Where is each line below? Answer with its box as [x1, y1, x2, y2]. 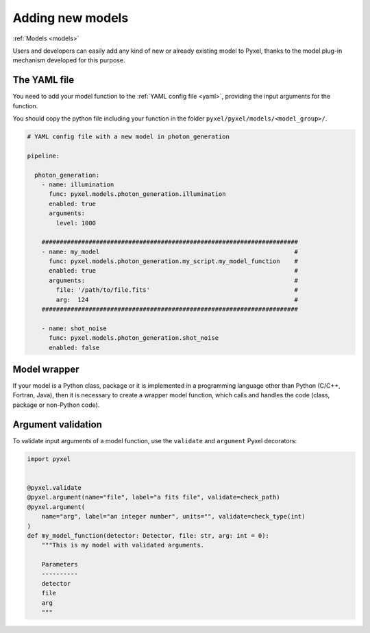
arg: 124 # [56, 295, 298, 303]
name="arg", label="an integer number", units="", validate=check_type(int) [41, 512, 306, 521]
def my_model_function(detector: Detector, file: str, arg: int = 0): [27, 532, 270, 539]
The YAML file [12, 74, 75, 86]
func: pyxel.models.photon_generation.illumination [49, 190, 226, 198]
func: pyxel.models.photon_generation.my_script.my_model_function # [49, 258, 298, 265]
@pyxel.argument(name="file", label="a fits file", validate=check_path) [27, 493, 280, 501]
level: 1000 [56, 219, 96, 227]
